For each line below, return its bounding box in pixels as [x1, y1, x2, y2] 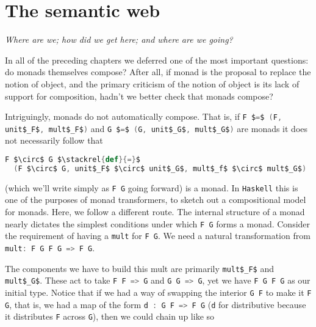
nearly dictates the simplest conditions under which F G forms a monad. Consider [5, 217, 311, 230]
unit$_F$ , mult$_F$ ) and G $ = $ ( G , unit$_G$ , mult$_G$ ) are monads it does [5, 122, 308, 134]
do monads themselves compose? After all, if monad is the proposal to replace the [5, 65, 311, 78]
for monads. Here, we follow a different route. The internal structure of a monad [5, 205, 305, 218]
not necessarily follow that [5, 134, 103, 147]
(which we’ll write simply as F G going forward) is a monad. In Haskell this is [5, 181, 298, 194]
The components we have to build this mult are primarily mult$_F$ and [5, 262, 274, 274]
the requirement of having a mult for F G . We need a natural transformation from [5, 229, 311, 242]
